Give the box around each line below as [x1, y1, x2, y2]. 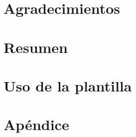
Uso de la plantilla [3, 75, 132, 95]
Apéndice [3, 114, 69, 135]
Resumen [3, 37, 68, 57]
